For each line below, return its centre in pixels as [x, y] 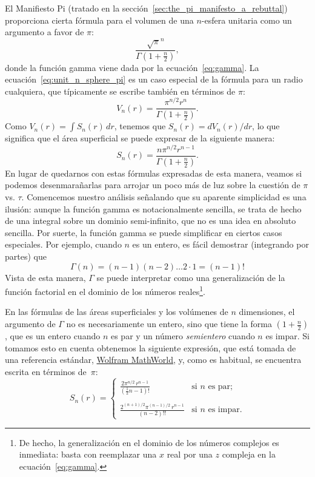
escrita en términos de [46, 371]
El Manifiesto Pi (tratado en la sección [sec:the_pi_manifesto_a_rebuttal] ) [146, 8]
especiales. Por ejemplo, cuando [63, 244]
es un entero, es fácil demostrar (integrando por [220, 244]
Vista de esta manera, [45, 277]
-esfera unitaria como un [247, 20]
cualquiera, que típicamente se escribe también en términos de [120, 91]
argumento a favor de [45, 32]
